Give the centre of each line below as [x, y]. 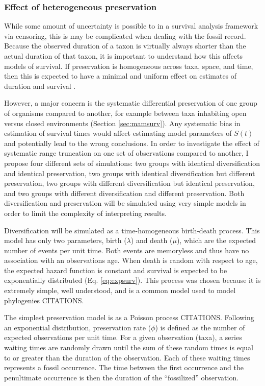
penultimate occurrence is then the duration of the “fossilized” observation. [122, 377]
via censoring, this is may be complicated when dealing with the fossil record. [125, 35]
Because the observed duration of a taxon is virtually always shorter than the [125, 46]
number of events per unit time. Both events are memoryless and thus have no [127, 250]
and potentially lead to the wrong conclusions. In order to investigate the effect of [132, 143]
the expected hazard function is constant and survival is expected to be [116, 270]
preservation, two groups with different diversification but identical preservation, [129, 183]
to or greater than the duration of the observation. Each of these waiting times [127, 357]
